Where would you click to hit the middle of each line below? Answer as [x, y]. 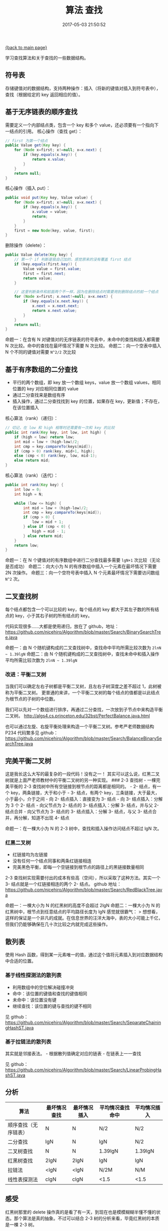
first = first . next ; [44, 273]
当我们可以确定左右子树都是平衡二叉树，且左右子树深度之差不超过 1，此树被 [83, 687]
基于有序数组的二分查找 [41, 369]
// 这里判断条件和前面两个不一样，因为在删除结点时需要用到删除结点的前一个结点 [86, 292]
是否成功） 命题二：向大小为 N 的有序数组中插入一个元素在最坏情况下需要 [81, 567]
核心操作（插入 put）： [28, 188]
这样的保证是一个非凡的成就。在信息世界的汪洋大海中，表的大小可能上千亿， [84, 918]
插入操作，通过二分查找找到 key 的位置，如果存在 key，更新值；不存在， [87, 401]
